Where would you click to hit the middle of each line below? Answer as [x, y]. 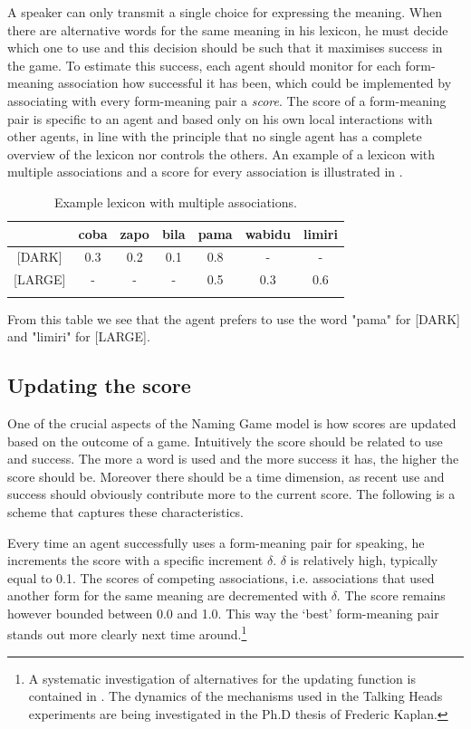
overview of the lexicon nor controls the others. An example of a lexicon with [221, 153]
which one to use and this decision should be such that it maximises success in [225, 48]
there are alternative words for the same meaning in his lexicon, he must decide [228, 29]
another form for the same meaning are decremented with [167, 595]
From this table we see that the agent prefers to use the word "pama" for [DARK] [234, 318]
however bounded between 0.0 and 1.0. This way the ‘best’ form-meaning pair [223, 613]
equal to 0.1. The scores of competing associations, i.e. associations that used [221, 577]
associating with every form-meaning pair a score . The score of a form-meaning [227, 100]
